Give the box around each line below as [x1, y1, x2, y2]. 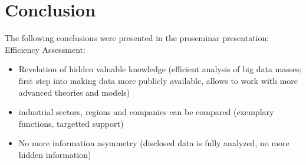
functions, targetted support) [18, 117, 124, 129]
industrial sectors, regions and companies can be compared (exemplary [18, 106, 274, 118]
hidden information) [18, 148, 91, 160]
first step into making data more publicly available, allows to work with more [18, 74, 298, 86]
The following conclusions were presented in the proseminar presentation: [5, 32, 269, 44]
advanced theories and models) [18, 86, 130, 98]
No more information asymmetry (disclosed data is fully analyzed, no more [18, 137, 289, 149]
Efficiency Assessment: [5, 43, 85, 55]
